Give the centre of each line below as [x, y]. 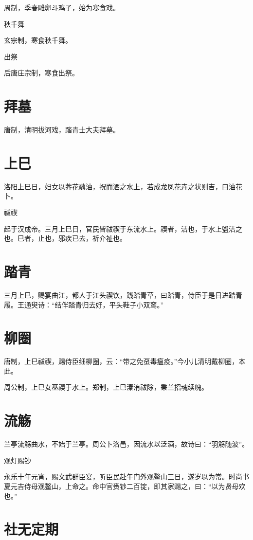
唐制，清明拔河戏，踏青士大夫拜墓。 [62, 130]
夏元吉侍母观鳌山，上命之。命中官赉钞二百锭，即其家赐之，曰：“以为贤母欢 [125, 486]
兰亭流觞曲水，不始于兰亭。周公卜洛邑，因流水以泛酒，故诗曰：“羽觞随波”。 [126, 444]
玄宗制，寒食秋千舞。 [38, 40]
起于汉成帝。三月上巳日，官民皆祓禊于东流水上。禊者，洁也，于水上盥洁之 [123, 228]
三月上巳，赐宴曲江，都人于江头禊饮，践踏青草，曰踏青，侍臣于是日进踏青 [123, 295]
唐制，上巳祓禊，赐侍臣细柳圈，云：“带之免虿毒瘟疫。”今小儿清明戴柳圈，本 [125, 361]
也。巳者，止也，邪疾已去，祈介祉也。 [65, 238]
